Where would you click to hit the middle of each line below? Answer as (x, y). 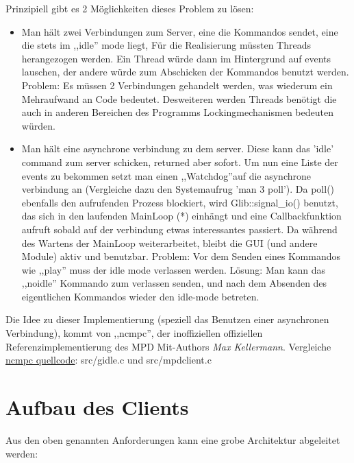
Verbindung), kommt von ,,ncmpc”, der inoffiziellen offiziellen (134, 333)
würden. (38, 125)
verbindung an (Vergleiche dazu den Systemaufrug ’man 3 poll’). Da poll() (178, 189)
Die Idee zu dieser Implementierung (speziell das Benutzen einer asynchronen (167, 319)
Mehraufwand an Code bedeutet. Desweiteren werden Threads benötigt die (179, 98)
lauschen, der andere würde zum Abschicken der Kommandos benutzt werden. (185, 72)
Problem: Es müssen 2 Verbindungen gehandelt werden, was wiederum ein (177, 85)
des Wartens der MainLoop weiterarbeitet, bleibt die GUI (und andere (169, 242)
